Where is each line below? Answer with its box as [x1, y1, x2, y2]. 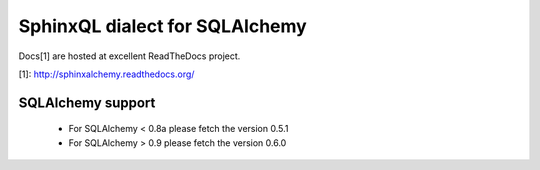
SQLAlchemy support [18, 94, 156, 111]
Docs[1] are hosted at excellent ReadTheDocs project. [18, 50, 241, 62]
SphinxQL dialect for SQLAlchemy [18, 15, 307, 37]
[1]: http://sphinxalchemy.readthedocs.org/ [18, 68, 195, 80]
